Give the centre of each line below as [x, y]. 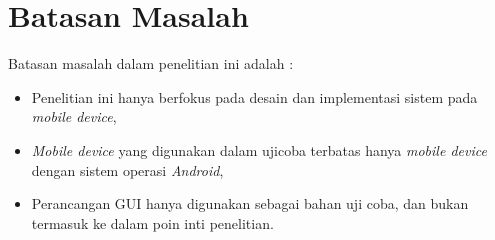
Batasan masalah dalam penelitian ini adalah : [151, 63]
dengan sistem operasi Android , [127, 169]
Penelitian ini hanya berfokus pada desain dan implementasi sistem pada [254, 96]
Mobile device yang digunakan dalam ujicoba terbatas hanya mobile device [259, 149]
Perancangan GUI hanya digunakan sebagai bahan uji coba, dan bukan [250, 203]
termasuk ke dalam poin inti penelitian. [152, 222]
